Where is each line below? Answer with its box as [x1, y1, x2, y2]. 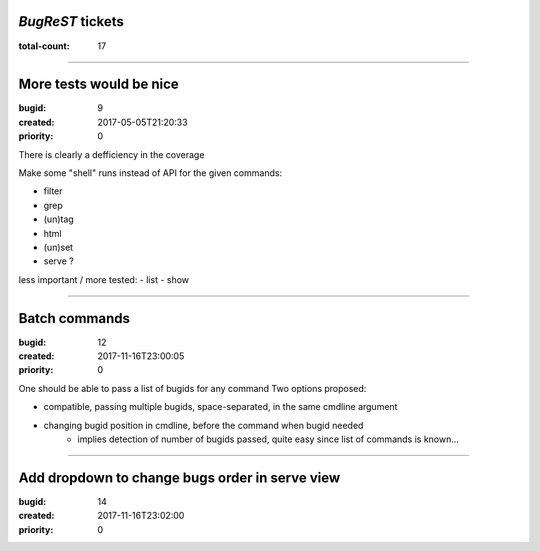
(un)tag [43, 213, 74, 225]
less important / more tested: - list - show [18, 273, 190, 285]
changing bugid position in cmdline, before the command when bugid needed [43, 419, 364, 431]
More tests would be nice [18, 76, 179, 93]
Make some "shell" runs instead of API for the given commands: [18, 166, 283, 179]
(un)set [43, 241, 74, 253]
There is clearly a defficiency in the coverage [18, 148, 205, 160]
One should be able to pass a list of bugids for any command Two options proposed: [18, 382, 367, 394]
